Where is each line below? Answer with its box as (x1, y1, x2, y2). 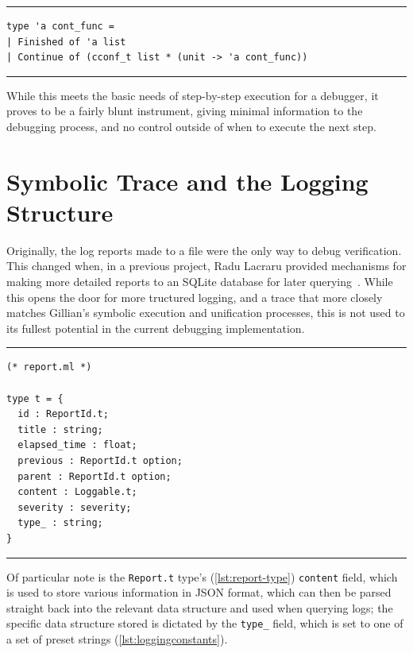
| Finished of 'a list (6, 36, 126, 48)
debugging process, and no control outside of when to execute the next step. (6, 118, 376, 134)
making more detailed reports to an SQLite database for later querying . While (6, 273, 393, 290)
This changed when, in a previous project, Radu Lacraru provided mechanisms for (6, 257, 407, 274)
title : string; (17, 423, 103, 435)
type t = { (6, 392, 64, 404)
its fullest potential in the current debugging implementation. (6, 319, 305, 336)
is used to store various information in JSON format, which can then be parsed (6, 584, 392, 601)
